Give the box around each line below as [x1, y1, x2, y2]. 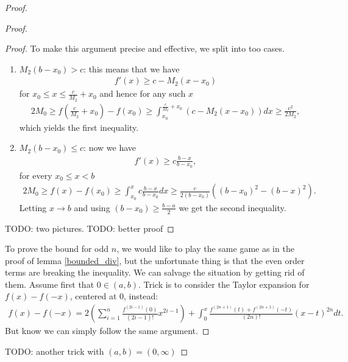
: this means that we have [83, 62, 180, 75]
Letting [19, 201, 47, 214]
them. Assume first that [5, 277, 94, 290]
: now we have [83, 141, 137, 154]
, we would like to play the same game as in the [116, 242, 294, 255]
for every [19, 169, 52, 181]
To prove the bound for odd [5, 242, 109, 255]
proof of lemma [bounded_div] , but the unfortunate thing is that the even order [5, 254, 305, 266]
